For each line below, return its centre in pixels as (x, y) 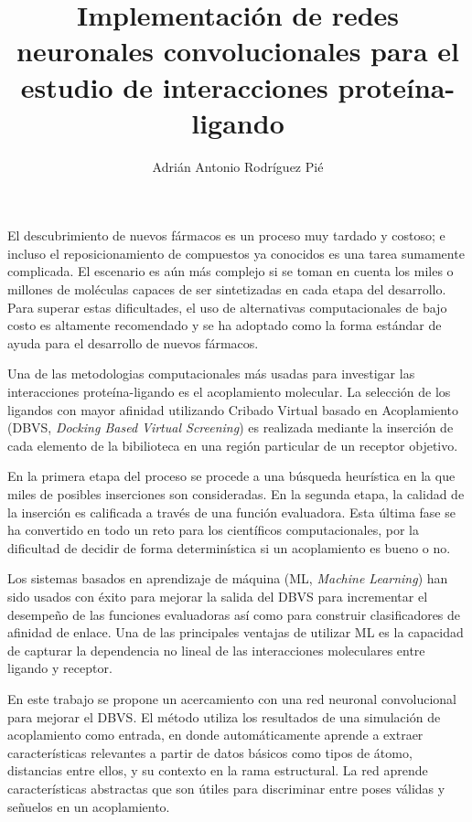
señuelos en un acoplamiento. (89, 806)
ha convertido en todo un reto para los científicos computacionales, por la (213, 530)
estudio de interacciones (174, 86)
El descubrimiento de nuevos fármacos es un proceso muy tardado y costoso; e (226, 235)
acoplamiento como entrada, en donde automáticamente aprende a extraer (215, 735)
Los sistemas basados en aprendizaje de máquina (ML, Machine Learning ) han (228, 578)
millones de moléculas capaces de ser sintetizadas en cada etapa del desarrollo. (227, 289)
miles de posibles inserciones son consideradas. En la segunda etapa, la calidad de (236, 494)
